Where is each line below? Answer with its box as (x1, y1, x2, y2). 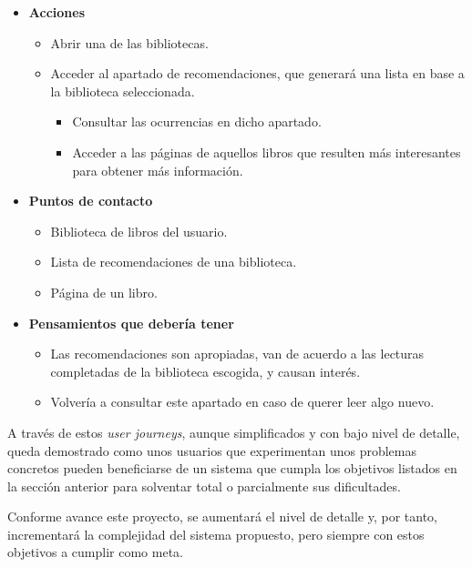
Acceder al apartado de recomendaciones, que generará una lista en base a (50, 64, 465, 83)
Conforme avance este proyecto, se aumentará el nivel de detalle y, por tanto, (7, 507, 437, 526)
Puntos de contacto (28, 191, 153, 210)
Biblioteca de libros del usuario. (50, 221, 228, 240)
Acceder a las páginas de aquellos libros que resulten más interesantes (72, 142, 461, 161)
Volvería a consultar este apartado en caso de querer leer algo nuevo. (50, 392, 435, 411)
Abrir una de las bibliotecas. (50, 33, 209, 52)
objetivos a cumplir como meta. (7, 542, 183, 562)
